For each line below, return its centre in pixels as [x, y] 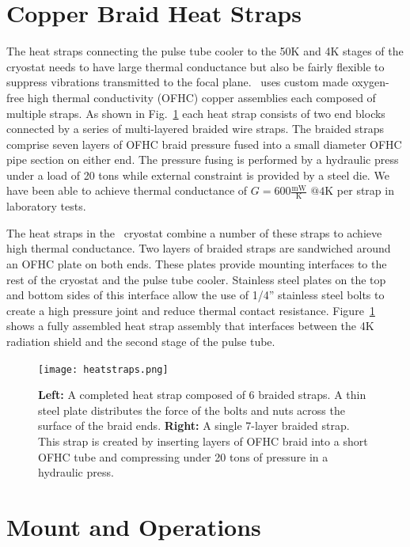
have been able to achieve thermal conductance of [127, 190]
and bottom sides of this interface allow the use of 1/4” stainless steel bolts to [196, 295]
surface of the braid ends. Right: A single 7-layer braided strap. [194, 425]
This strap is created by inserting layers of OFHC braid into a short [203, 441]
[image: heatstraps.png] [103, 369]
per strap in [365, 190]
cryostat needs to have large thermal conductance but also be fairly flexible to [196, 66]
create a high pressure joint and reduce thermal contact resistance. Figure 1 [191, 310]
